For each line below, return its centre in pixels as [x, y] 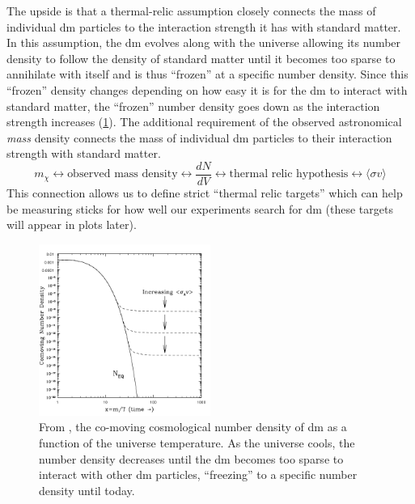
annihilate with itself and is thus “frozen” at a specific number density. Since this [207, 74]
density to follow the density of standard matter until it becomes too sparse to [201, 58]
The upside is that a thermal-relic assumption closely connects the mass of [191, 11]
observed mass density [123, 174]
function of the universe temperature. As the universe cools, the [197, 442]
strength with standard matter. [84, 153]
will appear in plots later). [72, 224]
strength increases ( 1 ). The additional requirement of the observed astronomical [204, 122]
